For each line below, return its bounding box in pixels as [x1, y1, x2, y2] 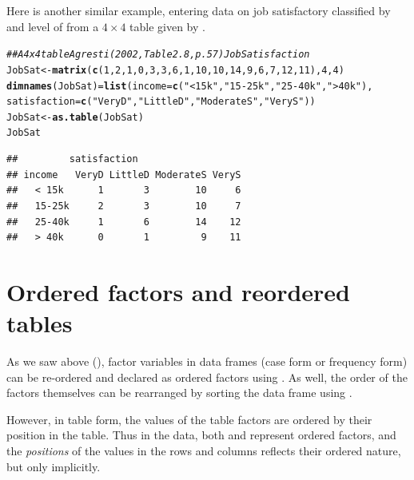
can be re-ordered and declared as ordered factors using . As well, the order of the [6, 368, 408, 385]
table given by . [129, 18, 205, 34]
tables [6, 307, 73, 339]
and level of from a [6, 18, 99, 34]
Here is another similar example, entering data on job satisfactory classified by [6, 2, 391, 18]
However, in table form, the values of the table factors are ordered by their [6, 411, 372, 427]
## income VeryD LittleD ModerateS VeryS [6, 169, 241, 180]
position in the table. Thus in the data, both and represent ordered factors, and [6, 426, 396, 443]
